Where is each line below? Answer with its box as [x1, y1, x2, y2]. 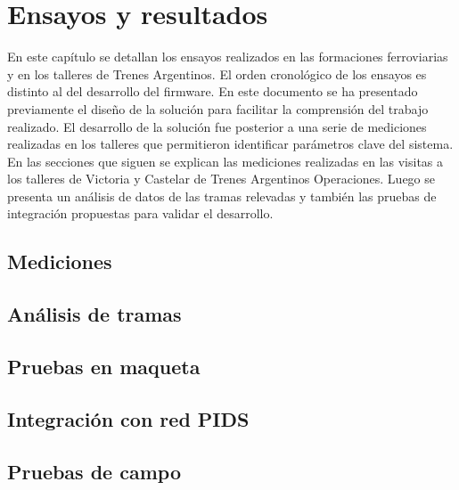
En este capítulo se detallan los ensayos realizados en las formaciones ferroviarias [7, 47, 448, 66]
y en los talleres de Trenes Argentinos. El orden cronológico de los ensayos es [7, 64, 427, 83]
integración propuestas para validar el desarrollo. [7, 204, 274, 223]
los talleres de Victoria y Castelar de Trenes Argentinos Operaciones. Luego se [7, 169, 436, 188]
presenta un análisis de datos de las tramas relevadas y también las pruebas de [7, 186, 437, 205]
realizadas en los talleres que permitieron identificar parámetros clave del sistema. [7, 135, 454, 153]
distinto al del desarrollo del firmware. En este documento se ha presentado [7, 82, 418, 101]
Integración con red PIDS [7, 404, 250, 432]
